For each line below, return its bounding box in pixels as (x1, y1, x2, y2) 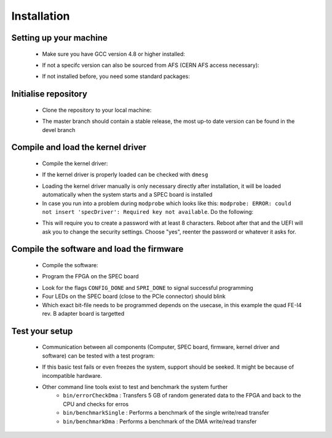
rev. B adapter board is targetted (42, 310, 125, 318)
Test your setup (11, 326, 73, 336)
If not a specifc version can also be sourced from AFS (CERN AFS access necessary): (42, 61, 259, 69)
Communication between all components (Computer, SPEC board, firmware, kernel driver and (42, 343, 280, 351)
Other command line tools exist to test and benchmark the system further (42, 383, 228, 390)
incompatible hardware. (42, 372, 103, 379)
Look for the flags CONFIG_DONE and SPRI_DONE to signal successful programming (42, 284, 253, 291)
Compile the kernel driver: (42, 160, 108, 167)
